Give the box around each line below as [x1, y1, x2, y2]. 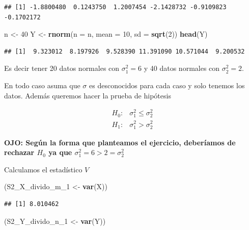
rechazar [4, 147, 35, 158]
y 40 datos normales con [144, 63, 220, 73]
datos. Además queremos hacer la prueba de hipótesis [4, 90, 171, 100]
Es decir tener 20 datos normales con [4, 63, 120, 73]
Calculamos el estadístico [4, 164, 82, 174]
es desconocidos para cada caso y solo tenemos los [89, 80, 245, 90]
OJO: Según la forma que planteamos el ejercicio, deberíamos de [4, 137, 236, 147]
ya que [48, 147, 72, 158]
